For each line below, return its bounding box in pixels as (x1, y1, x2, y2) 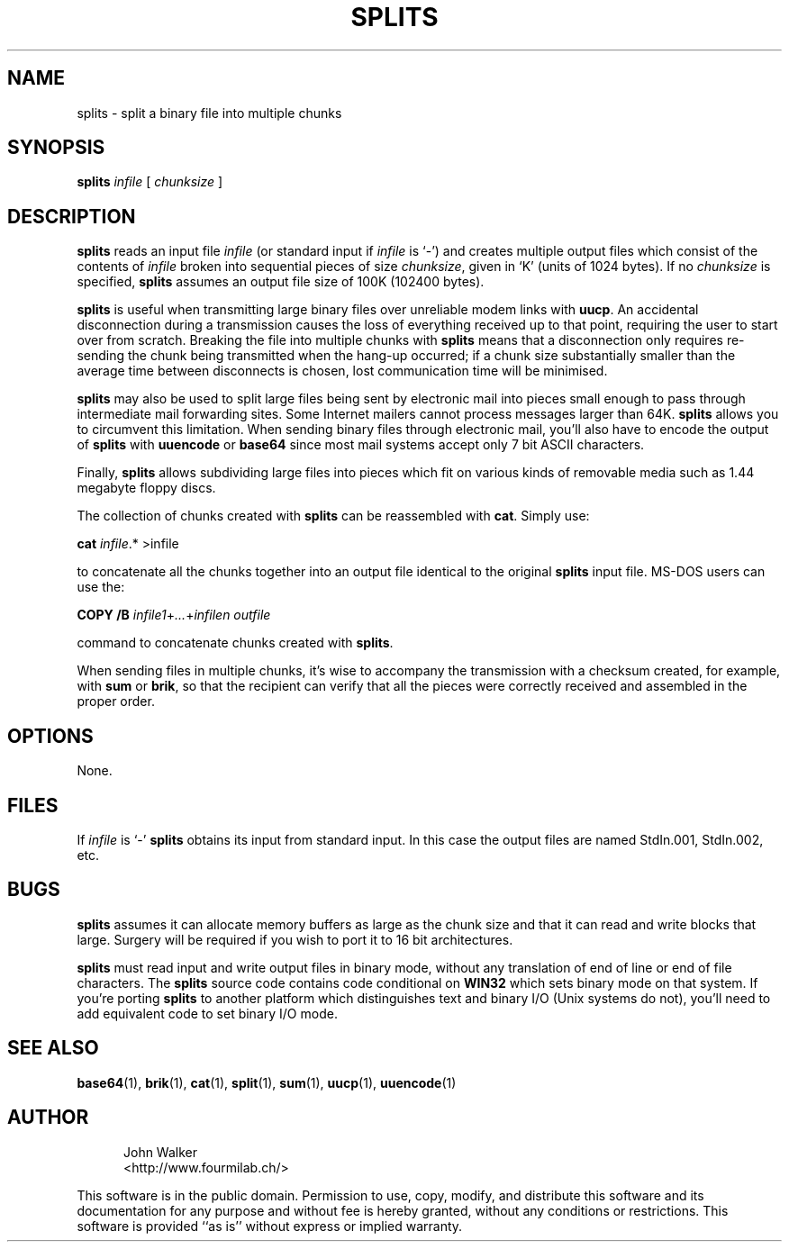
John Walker (123, 1144, 198, 1160)
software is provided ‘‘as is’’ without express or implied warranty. (77, 1217, 463, 1234)
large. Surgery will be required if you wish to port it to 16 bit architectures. (77, 931, 513, 947)
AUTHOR (7, 1106, 89, 1129)
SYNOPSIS (7, 136, 105, 159)
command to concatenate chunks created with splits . (77, 635, 394, 651)
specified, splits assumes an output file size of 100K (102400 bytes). (77, 274, 485, 290)
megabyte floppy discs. (77, 480, 216, 496)
